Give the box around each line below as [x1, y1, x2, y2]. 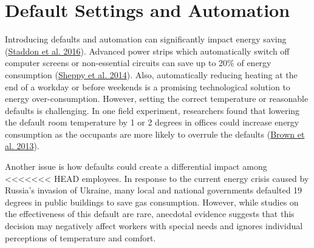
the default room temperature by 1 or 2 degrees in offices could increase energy [5, 116, 299, 129]
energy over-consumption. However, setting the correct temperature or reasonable [5, 92, 309, 105]
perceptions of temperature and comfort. [5, 231, 156, 244]
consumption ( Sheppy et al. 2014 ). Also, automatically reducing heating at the [5, 68, 298, 81]
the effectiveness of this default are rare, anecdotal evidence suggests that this [5, 207, 295, 220]
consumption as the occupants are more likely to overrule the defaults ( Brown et [5, 127, 305, 140]
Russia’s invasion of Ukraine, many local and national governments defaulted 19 [5, 184, 302, 196]
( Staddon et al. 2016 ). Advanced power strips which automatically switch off [5, 44, 290, 57]
